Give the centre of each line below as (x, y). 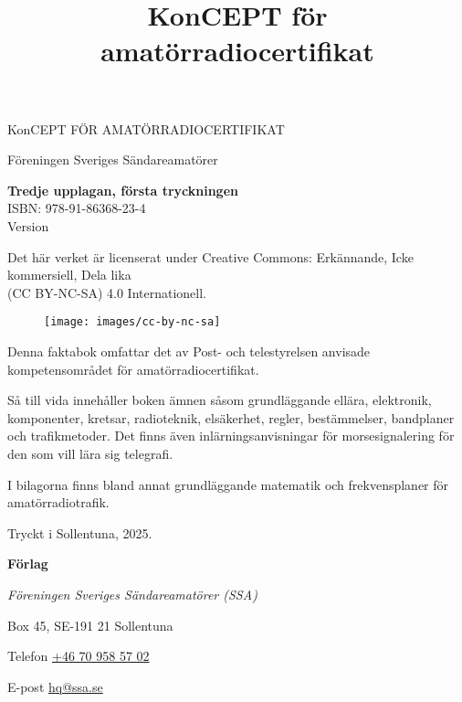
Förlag (28, 564)
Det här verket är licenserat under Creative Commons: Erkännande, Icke (210, 256)
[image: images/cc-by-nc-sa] (132, 322)
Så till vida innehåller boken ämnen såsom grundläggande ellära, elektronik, (220, 400)
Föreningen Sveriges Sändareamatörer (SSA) (132, 594)
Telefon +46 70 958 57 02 (79, 656)
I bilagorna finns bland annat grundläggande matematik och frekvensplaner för (228, 484)
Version (28, 225)
